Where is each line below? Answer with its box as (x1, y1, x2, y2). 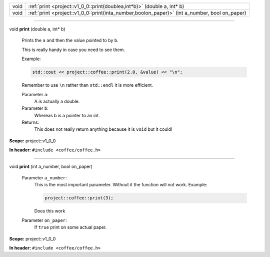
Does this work (34, 208, 65, 214)
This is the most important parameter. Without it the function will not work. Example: (34, 182, 207, 188)
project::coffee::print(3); (44, 195, 113, 201)
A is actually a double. (34, 98, 80, 104)
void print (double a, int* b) (9, 26, 65, 32)
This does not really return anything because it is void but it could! (34, 126, 172, 132)
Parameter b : (21, 105, 48, 111)
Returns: (21, 119, 39, 125)
